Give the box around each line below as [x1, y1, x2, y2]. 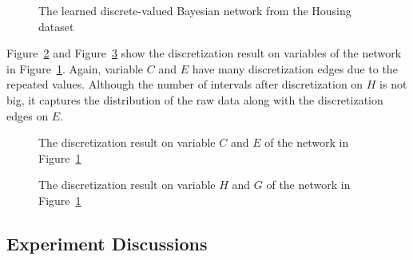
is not [379, 76, 407, 93]
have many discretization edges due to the [192, 60, 398, 77]
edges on [6, 107, 49, 124]
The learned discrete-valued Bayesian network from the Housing [38, 2, 351, 18]
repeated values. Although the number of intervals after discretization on [6, 76, 363, 93]
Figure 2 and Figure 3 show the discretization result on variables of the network [6, 45, 402, 61]
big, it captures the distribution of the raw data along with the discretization [6, 91, 383, 108]
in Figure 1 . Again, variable [6, 60, 144, 77]
